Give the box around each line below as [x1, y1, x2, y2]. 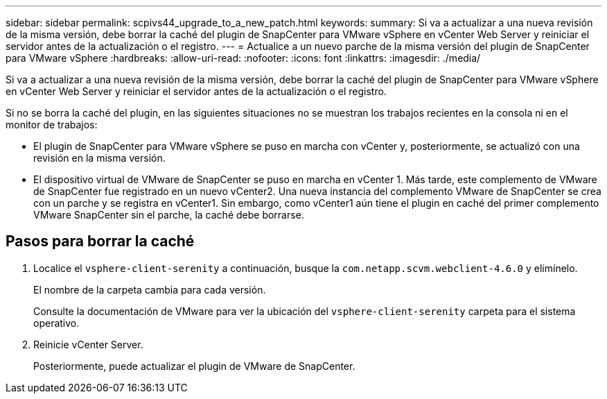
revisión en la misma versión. [33, 152, 166, 164]
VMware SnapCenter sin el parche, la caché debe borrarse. [33, 209, 304, 221]
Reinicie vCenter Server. [33, 338, 143, 350]
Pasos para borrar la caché [6, 232, 195, 251]
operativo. [33, 316, 80, 329]
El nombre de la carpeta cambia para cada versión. [33, 283, 266, 296]
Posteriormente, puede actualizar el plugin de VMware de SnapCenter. [33, 359, 355, 372]
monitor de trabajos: [6, 119, 98, 130]
